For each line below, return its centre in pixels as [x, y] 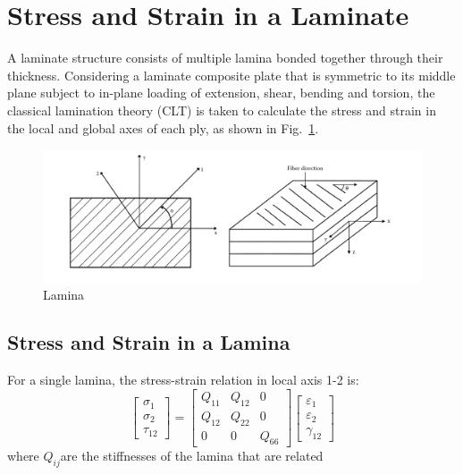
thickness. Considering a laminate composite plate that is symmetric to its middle [231, 75]
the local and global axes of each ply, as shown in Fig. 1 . [163, 127]
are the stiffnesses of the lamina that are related [192, 456]
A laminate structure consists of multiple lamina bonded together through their [225, 58]
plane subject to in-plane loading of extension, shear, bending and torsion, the [221, 93]
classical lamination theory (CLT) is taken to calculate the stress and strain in [222, 110]
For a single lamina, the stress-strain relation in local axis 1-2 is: [183, 380]
